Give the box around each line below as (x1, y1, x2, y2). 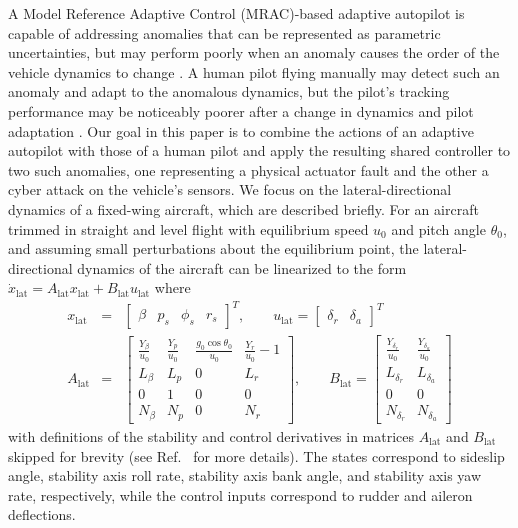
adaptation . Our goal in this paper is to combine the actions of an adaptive (8, 120, 474, 141)
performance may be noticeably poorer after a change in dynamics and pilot (8, 100, 474, 121)
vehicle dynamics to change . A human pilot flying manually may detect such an (8, 61, 500, 82)
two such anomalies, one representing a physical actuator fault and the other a (8, 159, 489, 180)
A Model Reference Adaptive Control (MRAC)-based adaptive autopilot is (8, 3, 465, 23)
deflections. (8, 504, 76, 525)
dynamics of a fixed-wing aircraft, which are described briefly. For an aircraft (8, 198, 479, 219)
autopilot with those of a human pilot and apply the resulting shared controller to (8, 140, 511, 161)
